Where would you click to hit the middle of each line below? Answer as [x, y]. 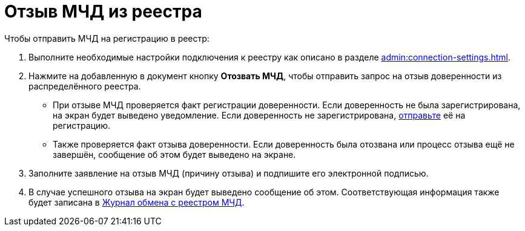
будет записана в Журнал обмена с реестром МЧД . [137, 202]
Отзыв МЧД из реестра [103, 11]
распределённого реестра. [85, 86]
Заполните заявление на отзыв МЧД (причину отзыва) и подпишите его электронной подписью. [229, 173]
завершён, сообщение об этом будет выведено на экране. [174, 154]
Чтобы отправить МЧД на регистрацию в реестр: [107, 38]
